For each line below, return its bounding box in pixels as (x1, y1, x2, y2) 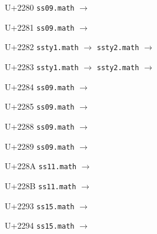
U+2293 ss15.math (5, 199, 75, 212)
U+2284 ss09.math (5, 80, 75, 93)
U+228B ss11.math (5, 179, 76, 192)
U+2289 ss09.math (5, 140, 75, 152)
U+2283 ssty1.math (5, 60, 79, 72)
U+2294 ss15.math (5, 219, 75, 232)
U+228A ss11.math (5, 160, 76, 172)
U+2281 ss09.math (5, 21, 75, 33)
